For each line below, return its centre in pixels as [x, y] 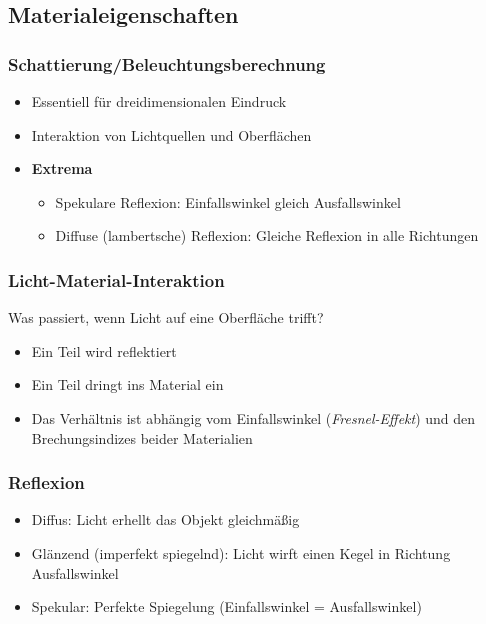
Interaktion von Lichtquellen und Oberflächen [171, 134]
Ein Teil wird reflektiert [104, 350]
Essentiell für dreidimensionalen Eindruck [159, 101]
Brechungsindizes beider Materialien [142, 437]
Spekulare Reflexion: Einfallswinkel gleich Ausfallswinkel [228, 201]
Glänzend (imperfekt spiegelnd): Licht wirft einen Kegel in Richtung [241, 552]
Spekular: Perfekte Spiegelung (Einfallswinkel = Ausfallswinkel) [226, 606]
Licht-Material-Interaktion [116, 279]
